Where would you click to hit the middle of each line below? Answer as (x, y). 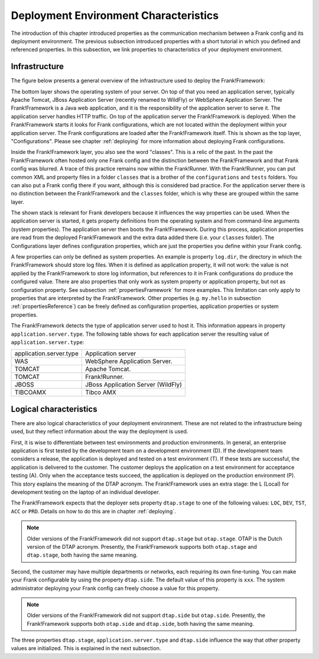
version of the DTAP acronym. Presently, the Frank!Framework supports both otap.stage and (142, 547)
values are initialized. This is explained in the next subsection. (86, 648)
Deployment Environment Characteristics (115, 15)
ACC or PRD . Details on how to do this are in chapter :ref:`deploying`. (94, 511)
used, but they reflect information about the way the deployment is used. (100, 432)
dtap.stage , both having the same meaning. (82, 555)
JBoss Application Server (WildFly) (134, 385)
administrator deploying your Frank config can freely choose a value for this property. (115, 588)
